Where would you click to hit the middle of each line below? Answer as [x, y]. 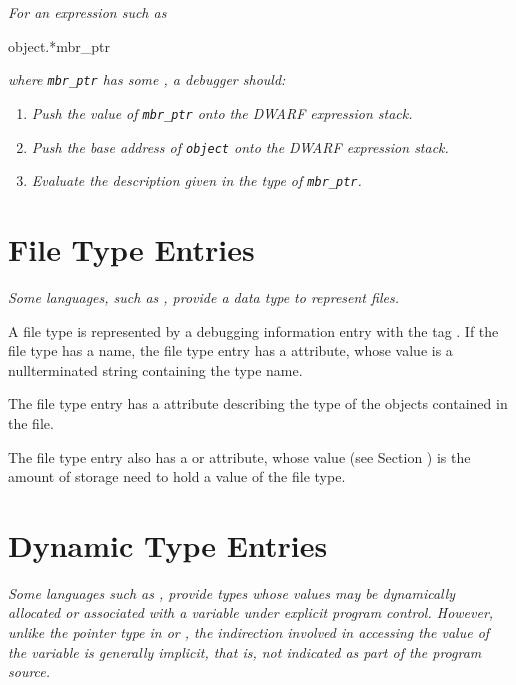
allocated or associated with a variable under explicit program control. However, [251, 612]
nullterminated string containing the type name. [155, 369]
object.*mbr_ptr [59, 45]
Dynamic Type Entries [168, 544]
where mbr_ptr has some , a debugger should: [147, 79]
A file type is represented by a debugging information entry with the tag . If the [253, 330]
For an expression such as [87, 12]
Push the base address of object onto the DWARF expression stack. [240, 146]
